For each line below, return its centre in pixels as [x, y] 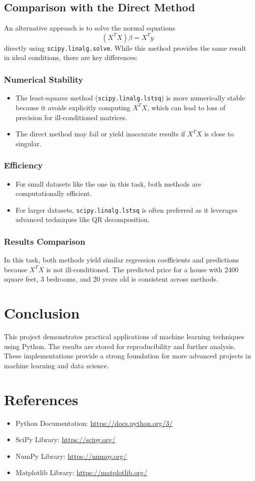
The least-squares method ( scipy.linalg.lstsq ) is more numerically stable [130, 98]
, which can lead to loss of [186, 107]
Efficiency [23, 165]
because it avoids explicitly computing [73, 107]
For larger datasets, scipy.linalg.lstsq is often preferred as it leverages [127, 209]
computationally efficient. [54, 193]
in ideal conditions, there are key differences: [71, 57]
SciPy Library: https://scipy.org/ [65, 439]
